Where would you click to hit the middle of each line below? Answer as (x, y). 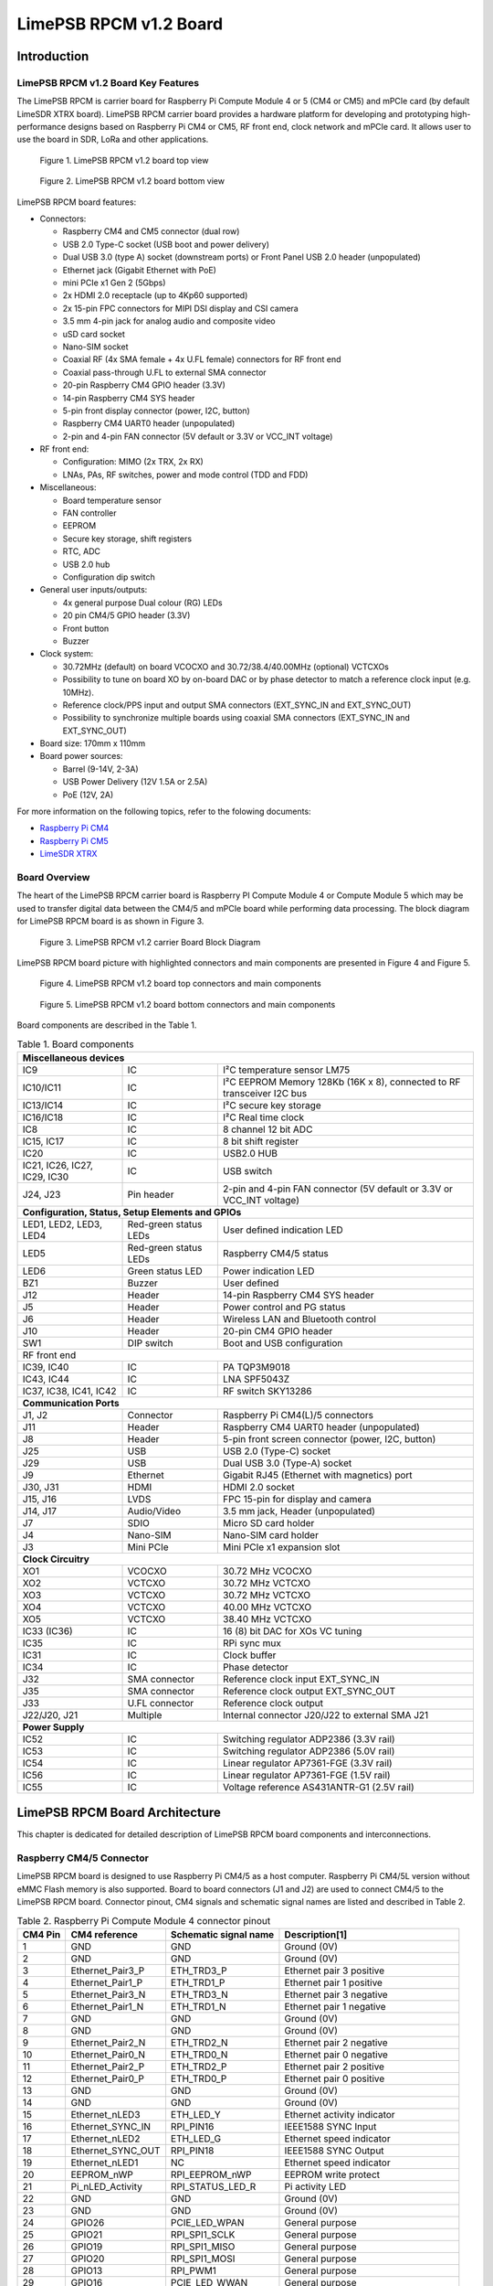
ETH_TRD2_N (199, 2043)
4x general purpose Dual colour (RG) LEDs (142, 603)
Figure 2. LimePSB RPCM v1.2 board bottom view (132, 181)
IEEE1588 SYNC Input (330, 2127)
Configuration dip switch (109, 577)
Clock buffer (249, 1655)
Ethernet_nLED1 (105, 2163)
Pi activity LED (315, 2187)
